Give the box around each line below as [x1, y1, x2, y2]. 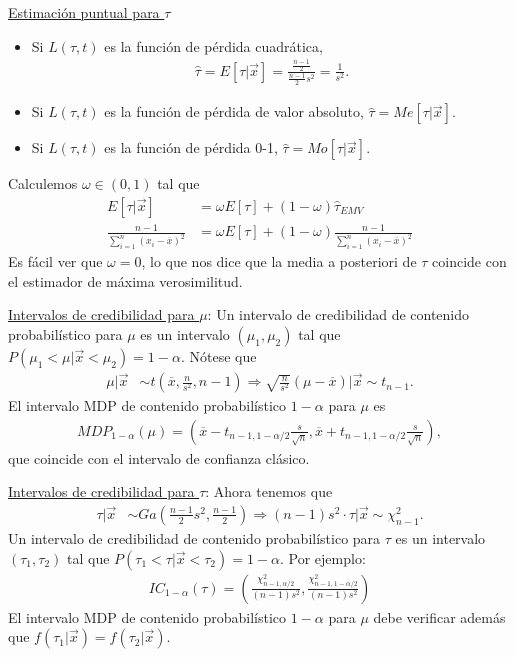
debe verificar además [373, 606, 506, 627]
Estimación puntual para [8, 2, 160, 22]
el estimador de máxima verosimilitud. [8, 270, 243, 291]
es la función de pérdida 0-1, [104, 137, 278, 158]
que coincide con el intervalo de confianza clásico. [8, 447, 310, 468]
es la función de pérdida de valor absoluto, [104, 101, 364, 122]
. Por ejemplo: [280, 547, 366, 568]
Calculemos [8, 173, 78, 194]
